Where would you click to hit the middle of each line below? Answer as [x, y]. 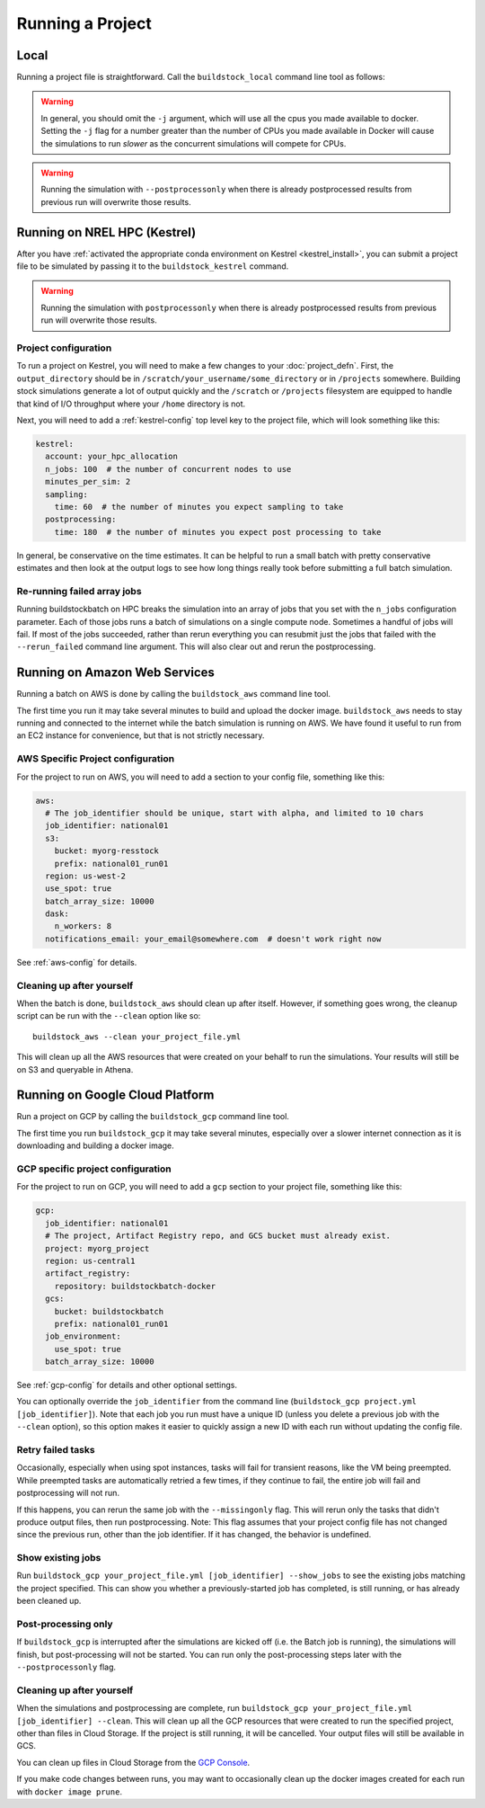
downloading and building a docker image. [95, 1145]
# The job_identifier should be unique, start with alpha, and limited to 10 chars [234, 813]
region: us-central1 [90, 1260]
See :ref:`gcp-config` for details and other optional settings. [127, 1385]
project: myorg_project [97, 1248]
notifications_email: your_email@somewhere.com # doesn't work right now [213, 939]
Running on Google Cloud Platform [115, 1095]
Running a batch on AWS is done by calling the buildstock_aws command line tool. [174, 694]
